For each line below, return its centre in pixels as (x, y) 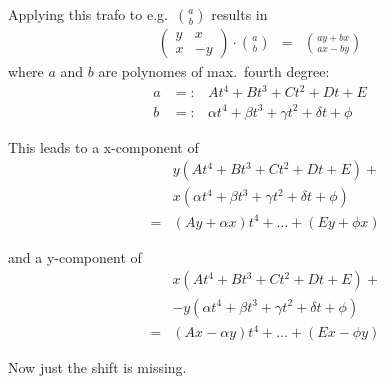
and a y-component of (75, 256)
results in (239, 14)
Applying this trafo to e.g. (88, 14)
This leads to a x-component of (103, 146)
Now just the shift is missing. (97, 367)
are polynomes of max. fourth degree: (214, 71)
